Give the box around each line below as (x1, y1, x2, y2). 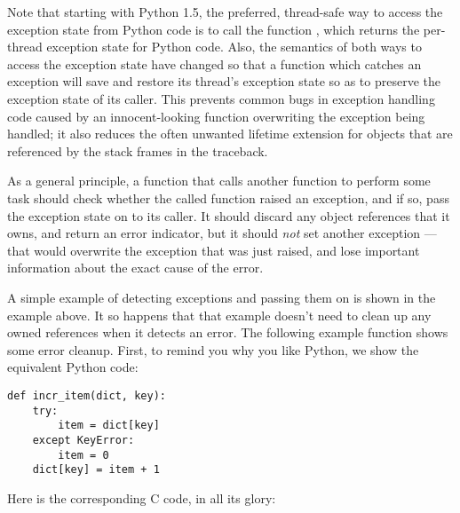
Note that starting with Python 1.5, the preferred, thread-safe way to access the (7, 3, 443, 20)
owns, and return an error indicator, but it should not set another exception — (7, 224, 437, 242)
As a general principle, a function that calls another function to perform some (7, 171, 431, 190)
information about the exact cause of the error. (7, 258, 264, 277)
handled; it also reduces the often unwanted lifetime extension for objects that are (7, 124, 453, 143)
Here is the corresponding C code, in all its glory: (7, 488, 276, 507)
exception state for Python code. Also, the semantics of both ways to (46, 37, 422, 56)
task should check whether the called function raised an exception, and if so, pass (7, 188, 449, 207)
